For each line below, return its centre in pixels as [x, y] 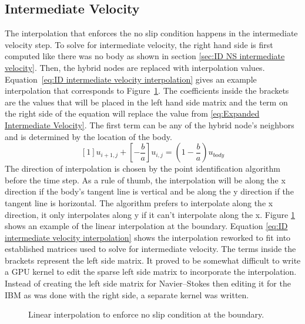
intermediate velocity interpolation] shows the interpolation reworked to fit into [148, 237]
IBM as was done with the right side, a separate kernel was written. [127, 294]
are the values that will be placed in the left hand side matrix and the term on [146, 102]
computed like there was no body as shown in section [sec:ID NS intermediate [145, 56]
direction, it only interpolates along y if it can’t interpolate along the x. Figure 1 [150, 214]
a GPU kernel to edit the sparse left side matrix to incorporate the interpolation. [151, 272]
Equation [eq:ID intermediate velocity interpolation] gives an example [131, 79]
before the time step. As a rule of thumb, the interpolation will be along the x [145, 180]
